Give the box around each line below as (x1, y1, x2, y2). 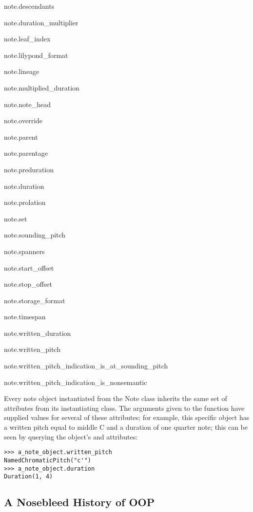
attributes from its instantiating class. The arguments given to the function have (4, 402, 245, 413)
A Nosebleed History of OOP (4, 494, 155, 510)
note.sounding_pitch (4, 230, 66, 240)
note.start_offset (4, 262, 54, 273)
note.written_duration (4, 328, 71, 338)
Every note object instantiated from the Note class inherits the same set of (4, 393, 227, 403)
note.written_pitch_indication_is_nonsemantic (4, 377, 147, 387)
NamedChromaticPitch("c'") (4, 457, 91, 464)
